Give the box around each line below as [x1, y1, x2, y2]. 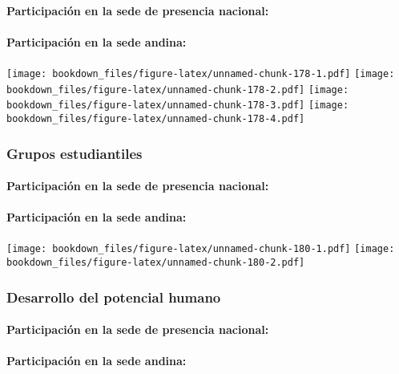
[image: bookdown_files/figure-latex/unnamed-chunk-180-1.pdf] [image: [6, 243, 395, 255]
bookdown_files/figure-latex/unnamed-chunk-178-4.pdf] [6, 112, 305, 124]
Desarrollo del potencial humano [6, 287, 221, 307]
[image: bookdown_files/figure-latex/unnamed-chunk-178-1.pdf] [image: [6, 67, 395, 79]
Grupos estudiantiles [6, 143, 143, 163]
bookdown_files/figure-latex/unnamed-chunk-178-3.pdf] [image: [6, 100, 349, 112]
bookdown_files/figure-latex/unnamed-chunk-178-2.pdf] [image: [6, 83, 349, 96]
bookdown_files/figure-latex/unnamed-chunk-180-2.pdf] [6, 257, 305, 269]
